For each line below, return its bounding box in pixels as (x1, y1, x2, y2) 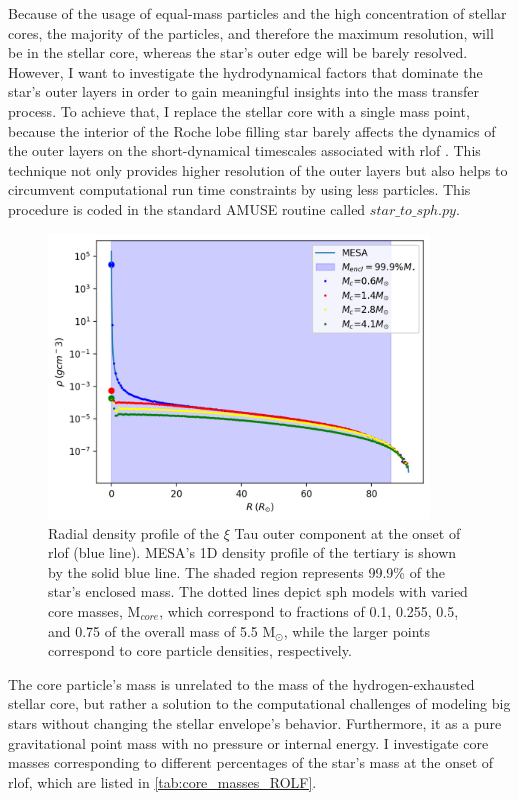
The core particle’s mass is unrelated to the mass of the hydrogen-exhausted (8, 673, 475, 694)
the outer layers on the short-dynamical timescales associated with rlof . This (8, 140, 481, 161)
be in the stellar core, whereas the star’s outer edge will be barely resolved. (8, 42, 468, 63)
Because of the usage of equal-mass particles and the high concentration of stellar (8, 3, 507, 23)
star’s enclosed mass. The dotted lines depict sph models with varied (48, 581, 468, 602)
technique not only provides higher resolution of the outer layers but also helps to (8, 159, 508, 180)
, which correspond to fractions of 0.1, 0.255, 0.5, (159, 600, 459, 621)
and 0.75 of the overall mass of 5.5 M (48, 620, 276, 641)
